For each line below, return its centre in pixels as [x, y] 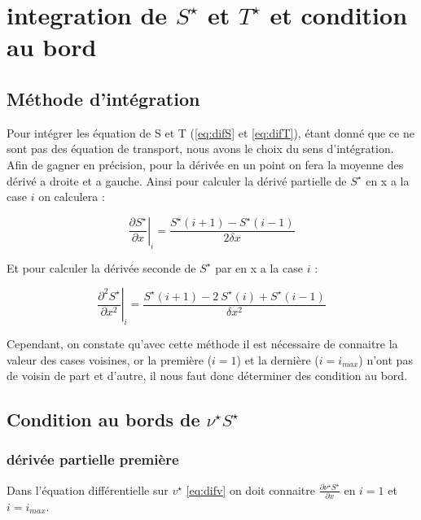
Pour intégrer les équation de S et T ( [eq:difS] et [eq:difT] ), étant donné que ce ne [210, 132]
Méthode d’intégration [103, 98]
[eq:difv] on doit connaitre [250, 489]
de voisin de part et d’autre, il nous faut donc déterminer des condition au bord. [207, 376]
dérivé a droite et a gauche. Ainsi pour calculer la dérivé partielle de [177, 180]
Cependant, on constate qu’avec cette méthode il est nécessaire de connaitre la [202, 343]
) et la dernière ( [278, 359]
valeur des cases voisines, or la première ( [110, 359]
